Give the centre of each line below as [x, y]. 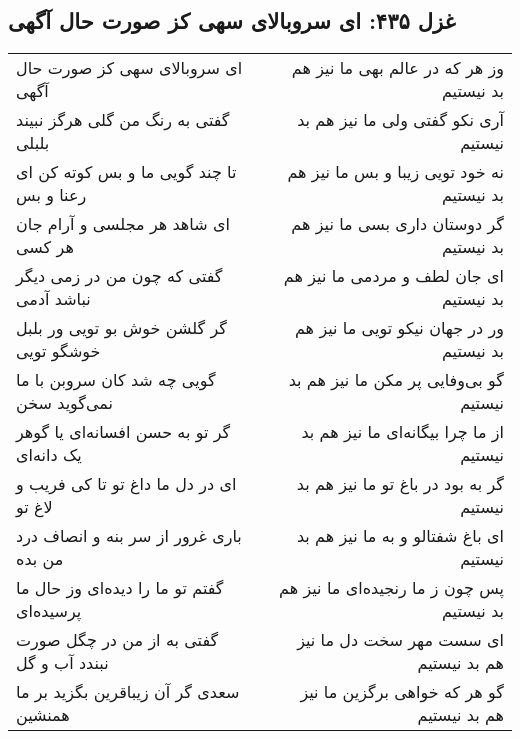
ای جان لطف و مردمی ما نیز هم [393, 276]
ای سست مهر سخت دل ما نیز [400, 640]
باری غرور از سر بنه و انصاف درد [129, 536]
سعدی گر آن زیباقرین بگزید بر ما [128, 692]
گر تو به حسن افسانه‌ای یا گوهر [123, 432]
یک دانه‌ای [49, 455]
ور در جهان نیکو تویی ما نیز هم [399, 328]
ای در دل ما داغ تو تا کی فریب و [126, 484]
